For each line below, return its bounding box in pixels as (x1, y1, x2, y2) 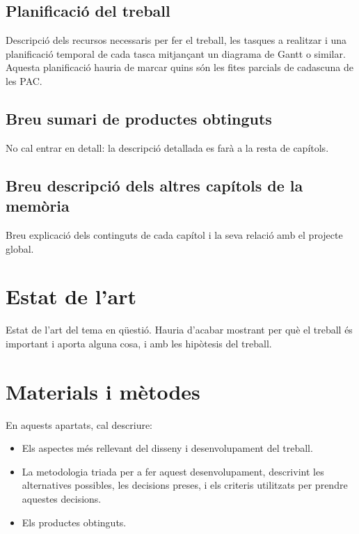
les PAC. (6, 73, 42, 88)
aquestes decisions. (22, 491, 102, 505)
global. (6, 241, 34, 256)
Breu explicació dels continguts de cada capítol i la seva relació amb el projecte (6, 227, 343, 242)
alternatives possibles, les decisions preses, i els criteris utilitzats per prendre (22, 478, 348, 492)
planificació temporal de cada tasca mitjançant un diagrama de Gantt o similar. (6, 46, 346, 61)
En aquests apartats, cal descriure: (6, 417, 153, 432)
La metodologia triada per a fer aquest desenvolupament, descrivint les (22, 464, 324, 478)
